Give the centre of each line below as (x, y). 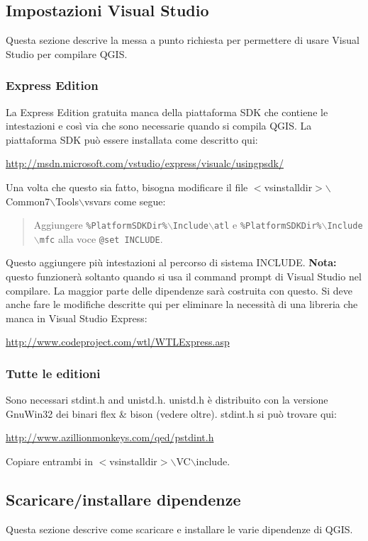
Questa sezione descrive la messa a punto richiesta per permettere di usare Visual (183, 40)
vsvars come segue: (125, 201)
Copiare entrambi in (49, 461)
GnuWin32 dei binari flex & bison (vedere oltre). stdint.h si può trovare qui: (171, 413)
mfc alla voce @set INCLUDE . (101, 238)
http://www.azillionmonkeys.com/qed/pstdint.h (110, 437)
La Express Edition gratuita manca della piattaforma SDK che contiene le (167, 112)
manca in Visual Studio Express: (77, 318)
